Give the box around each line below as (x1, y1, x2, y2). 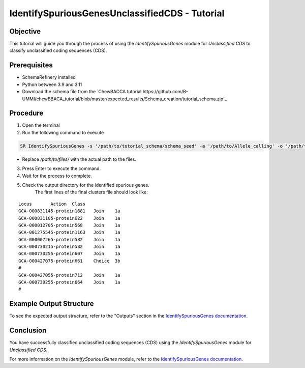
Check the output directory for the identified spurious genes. (22, 182, 149, 188)
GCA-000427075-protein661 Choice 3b (18, 258, 120, 264)
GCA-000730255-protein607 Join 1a (18, 251, 120, 257)
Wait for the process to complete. (22, 173, 93, 179)
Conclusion (9, 326, 47, 335)
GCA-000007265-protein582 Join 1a (18, 237, 120, 242)
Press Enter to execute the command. (22, 165, 101, 172)
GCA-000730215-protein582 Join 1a (18, 244, 120, 249)
